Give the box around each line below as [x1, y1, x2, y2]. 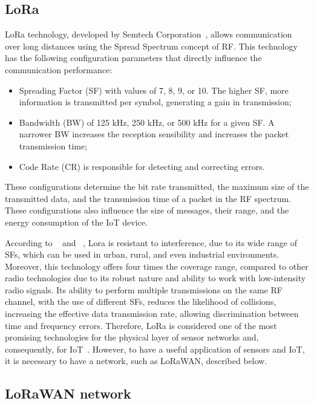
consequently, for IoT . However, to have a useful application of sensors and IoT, [5, 342, 305, 355]
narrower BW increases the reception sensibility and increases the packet [19, 128, 289, 140]
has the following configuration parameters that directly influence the [5, 51, 262, 64]
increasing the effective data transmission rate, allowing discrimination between [5, 307, 299, 320]
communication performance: [5, 63, 113, 76]
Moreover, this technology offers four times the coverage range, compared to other [5, 259, 309, 272]
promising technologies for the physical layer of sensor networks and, [5, 331, 259, 344]
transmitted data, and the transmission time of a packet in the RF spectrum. [5, 192, 291, 204]
